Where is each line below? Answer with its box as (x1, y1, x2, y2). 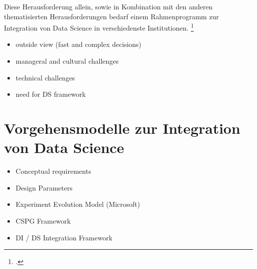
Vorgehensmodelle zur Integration (4, 118, 241, 138)
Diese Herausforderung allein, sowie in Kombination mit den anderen (4, 1, 213, 11)
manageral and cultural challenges (15, 56, 119, 66)
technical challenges (15, 72, 75, 82)
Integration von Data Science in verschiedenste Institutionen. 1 (4, 21, 194, 33)
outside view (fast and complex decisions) (15, 39, 142, 49)
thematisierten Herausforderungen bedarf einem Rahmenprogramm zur (4, 11, 219, 21)
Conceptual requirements (15, 166, 91, 176)
